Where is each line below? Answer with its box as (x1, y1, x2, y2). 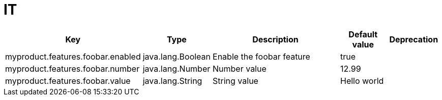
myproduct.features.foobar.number (5, 63, 140, 74)
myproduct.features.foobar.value (5, 75, 131, 86)
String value (213, 75, 258, 86)
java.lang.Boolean (142, 51, 211, 62)
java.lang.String (142, 75, 202, 86)
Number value (213, 63, 267, 74)
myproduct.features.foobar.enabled (5, 51, 141, 62)
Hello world (340, 75, 384, 86)
